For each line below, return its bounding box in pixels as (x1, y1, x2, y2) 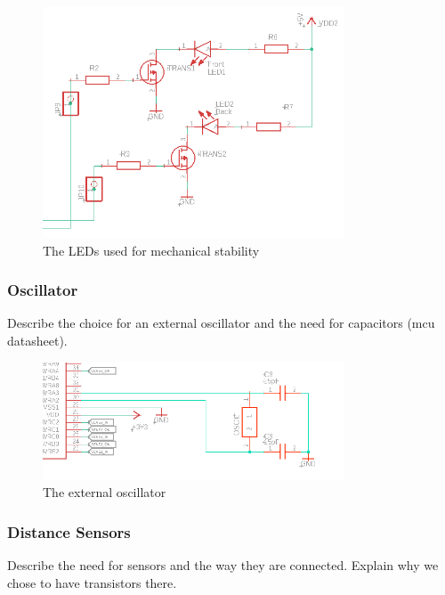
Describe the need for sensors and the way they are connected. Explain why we (7, 556, 439, 575)
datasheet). (7, 330, 68, 349)
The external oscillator (43, 483, 166, 501)
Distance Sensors (7, 520, 131, 542)
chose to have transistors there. (7, 573, 177, 591)
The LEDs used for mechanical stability (43, 240, 260, 259)
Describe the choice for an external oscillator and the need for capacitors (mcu (7, 314, 435, 332)
